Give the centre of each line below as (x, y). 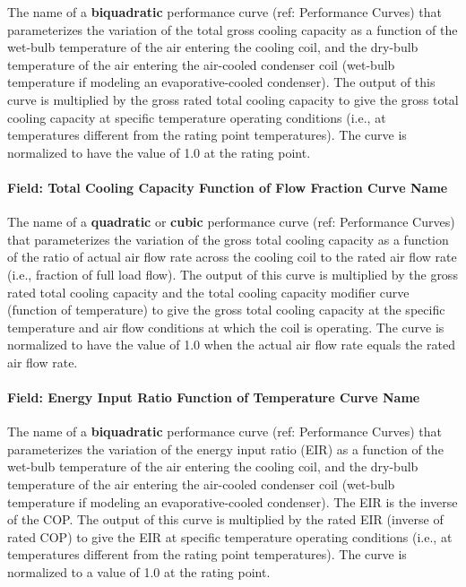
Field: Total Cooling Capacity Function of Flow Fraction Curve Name (228, 187)
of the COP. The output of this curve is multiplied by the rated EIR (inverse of (225, 519)
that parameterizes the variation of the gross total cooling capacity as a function (228, 239)
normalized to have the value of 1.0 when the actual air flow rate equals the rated (231, 345)
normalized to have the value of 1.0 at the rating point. (159, 152)
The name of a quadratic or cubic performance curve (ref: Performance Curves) (231, 222)
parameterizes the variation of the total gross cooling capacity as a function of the (233, 29)
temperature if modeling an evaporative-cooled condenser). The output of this (221, 82)
